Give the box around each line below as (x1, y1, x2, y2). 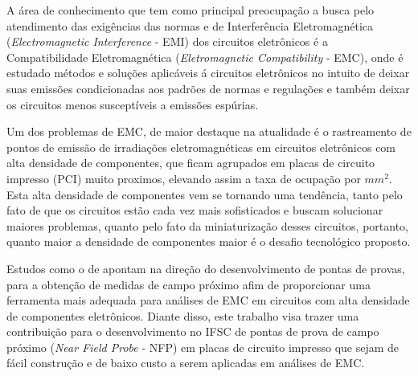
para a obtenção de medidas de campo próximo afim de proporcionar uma (6, 276, 371, 292)
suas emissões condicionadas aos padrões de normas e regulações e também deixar (6, 80, 410, 96)
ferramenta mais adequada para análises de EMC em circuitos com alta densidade (6, 292, 410, 309)
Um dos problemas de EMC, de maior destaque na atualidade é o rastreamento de (6, 123, 412, 140)
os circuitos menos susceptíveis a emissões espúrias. (6, 96, 259, 112)
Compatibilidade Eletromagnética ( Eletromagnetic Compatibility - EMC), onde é (6, 48, 404, 65)
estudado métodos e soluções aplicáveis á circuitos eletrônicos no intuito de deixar (6, 64, 410, 81)
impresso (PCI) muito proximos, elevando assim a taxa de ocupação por (6, 170, 361, 186)
